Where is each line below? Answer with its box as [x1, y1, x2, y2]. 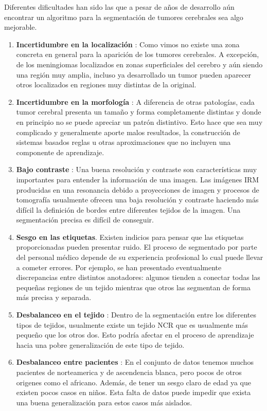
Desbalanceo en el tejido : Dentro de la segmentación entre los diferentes [16, 309, 257, 320]
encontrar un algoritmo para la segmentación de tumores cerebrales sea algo [4, 11, 243, 22]
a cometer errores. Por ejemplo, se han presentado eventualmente [16, 261, 222, 272]
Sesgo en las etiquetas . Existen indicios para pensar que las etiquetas [16, 231, 244, 242]
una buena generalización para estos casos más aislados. [16, 397, 192, 407]
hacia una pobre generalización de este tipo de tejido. [16, 339, 185, 350]
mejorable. [4, 22, 37, 32]
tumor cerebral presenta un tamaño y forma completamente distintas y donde [16, 106, 261, 117]
